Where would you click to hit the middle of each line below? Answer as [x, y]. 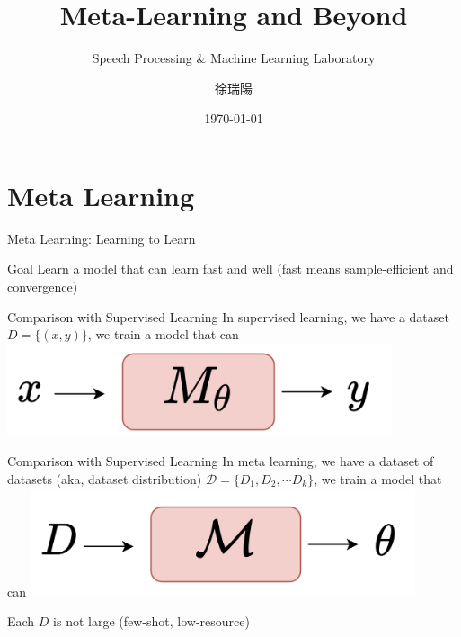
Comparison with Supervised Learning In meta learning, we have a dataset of [221, 461]
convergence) [43, 287]
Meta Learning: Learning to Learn [102, 238]
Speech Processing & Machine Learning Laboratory [234, 58]
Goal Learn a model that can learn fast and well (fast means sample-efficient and [230, 269]
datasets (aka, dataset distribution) [105, 478]
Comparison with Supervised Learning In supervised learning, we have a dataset [228, 316]
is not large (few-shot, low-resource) [151, 621]
